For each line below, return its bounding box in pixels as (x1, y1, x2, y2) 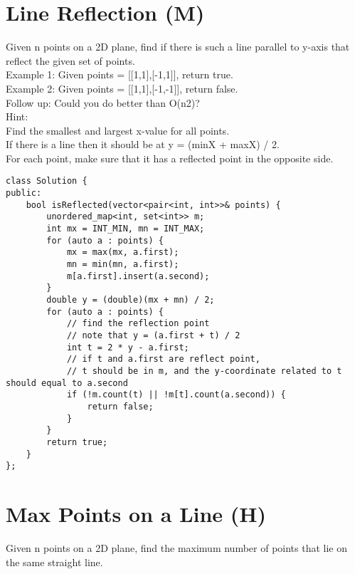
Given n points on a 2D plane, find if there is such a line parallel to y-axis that (6, 39, 350, 54)
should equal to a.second (6, 377, 128, 388)
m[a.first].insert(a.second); (66, 271, 210, 281)
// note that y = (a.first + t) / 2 (66, 330, 240, 340)
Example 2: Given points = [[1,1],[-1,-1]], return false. (6, 80, 238, 95)
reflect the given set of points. (6, 53, 135, 68)
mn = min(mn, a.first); (66, 259, 179, 270)
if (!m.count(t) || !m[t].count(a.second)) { (66, 390, 286, 400)
